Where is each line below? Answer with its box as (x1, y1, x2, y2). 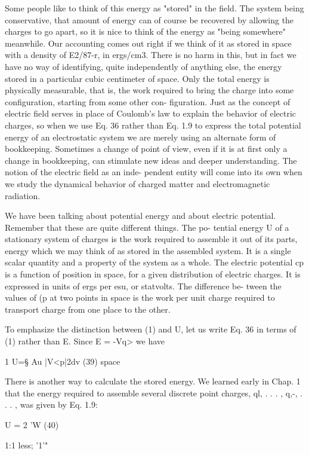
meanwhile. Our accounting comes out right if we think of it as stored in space (5, 36, 292, 49)
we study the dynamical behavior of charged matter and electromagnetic (5, 177, 270, 190)
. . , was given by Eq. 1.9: (5, 398, 98, 411)
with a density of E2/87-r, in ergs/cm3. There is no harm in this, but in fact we (5, 48, 296, 61)
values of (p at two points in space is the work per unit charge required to (5, 291, 275, 304)
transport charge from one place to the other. (5, 303, 171, 315)
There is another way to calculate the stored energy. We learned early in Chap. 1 (5, 375, 301, 387)
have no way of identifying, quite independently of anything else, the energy (5, 60, 282, 72)
